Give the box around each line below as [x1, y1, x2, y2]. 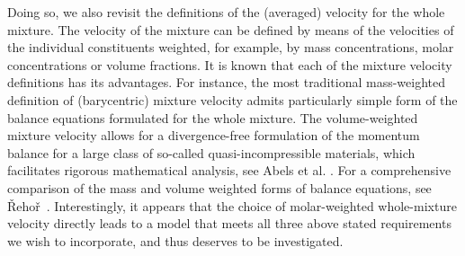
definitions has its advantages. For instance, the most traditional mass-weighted [7, 73, 445, 92]
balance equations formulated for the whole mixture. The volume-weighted [7, 108, 418, 127]
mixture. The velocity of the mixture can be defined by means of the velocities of [7, 20, 454, 39]
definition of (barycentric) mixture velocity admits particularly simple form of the [7, 90, 458, 109]
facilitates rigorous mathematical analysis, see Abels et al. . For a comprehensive [7, 161, 452, 180]
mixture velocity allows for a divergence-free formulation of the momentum [7, 126, 420, 145]
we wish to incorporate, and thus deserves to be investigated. [7, 231, 344, 250]
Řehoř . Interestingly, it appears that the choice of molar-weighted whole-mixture [7, 196, 457, 215]
